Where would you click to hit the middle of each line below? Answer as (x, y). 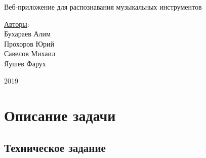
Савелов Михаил (30, 53)
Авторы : (17, 24)
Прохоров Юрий (29, 43)
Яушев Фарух (25, 63)
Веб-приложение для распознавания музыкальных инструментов (103, 7)
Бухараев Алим (27, 34)
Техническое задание (55, 147)
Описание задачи (60, 115)
